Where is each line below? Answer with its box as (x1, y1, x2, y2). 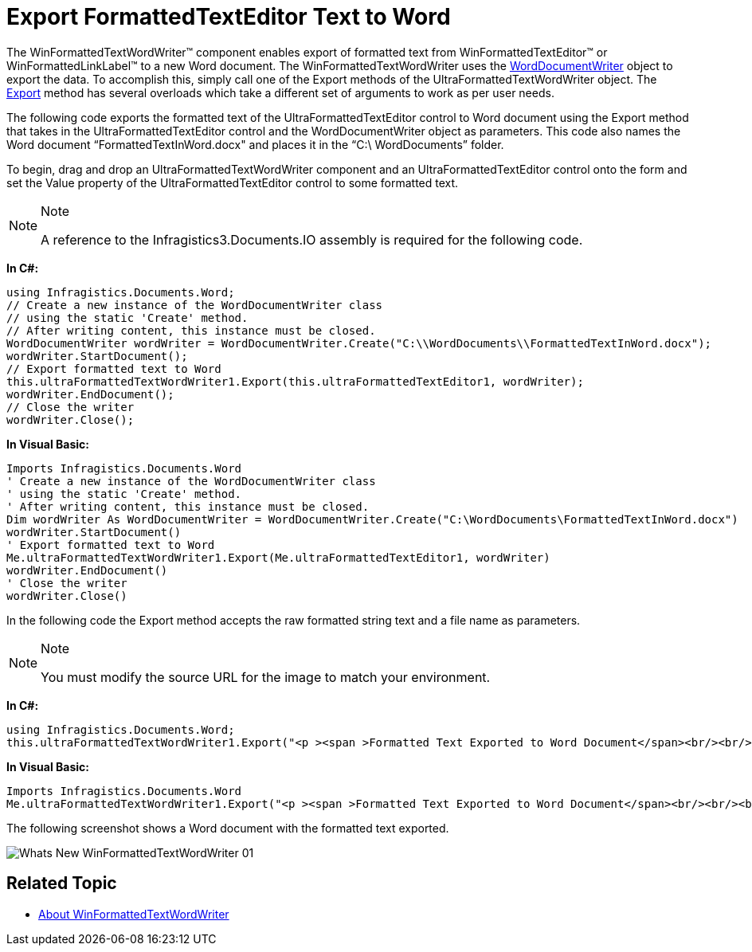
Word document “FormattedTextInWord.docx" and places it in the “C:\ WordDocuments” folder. (6, 137, 504, 151)
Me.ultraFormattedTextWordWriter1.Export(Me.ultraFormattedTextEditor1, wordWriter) (6, 550, 550, 564)
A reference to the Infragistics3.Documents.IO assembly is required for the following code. (41, 231, 583, 248)
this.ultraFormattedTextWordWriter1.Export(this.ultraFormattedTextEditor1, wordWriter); (6, 374, 584, 388)
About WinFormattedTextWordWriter (38, 907, 229, 921)
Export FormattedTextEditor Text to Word (6, 3, 451, 30)
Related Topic (6, 873, 117, 894)
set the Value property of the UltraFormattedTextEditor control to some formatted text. (6, 175, 459, 190)
